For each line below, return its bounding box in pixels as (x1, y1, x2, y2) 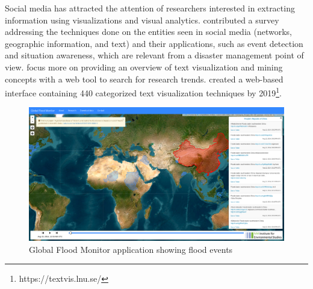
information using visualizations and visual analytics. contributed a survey (5, 13, 279, 26)
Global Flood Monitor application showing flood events (29, 243, 233, 255)
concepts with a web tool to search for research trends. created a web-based (5, 72, 284, 85)
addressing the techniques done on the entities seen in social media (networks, (5, 25, 292, 38)
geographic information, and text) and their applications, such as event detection (5, 37, 303, 49)
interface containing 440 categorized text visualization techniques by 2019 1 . (5, 85, 282, 99)
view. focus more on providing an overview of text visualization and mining (5, 60, 283, 73)
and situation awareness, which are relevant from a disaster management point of (5, 49, 304, 61)
